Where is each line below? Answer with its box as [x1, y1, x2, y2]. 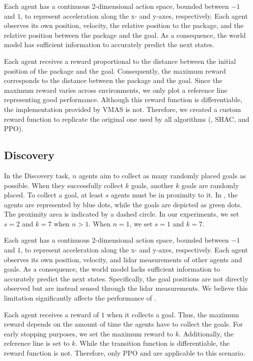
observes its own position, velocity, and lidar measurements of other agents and [4, 254, 242, 264]
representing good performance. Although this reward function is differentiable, [4, 94, 243, 105]
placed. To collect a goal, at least [4, 190, 103, 200]
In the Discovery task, [4, 170, 70, 180]
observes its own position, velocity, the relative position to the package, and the [4, 20, 244, 30]
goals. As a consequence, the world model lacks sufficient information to [4, 264, 220, 274]
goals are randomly [181, 180, 239, 190]
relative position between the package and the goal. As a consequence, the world [4, 29, 246, 40]
